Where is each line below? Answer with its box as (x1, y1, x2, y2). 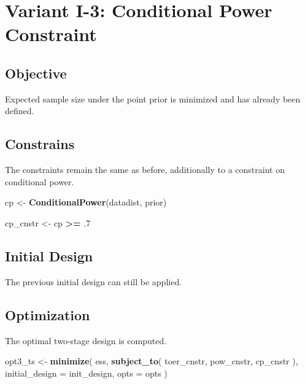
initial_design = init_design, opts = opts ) (5, 366, 168, 379)
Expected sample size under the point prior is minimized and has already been (5, 92, 301, 105)
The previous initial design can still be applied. (5, 275, 182, 288)
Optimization (5, 305, 90, 324)
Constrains (5, 134, 75, 153)
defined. (5, 104, 34, 117)
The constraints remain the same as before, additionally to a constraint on (5, 163, 285, 176)
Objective (5, 63, 67, 82)
